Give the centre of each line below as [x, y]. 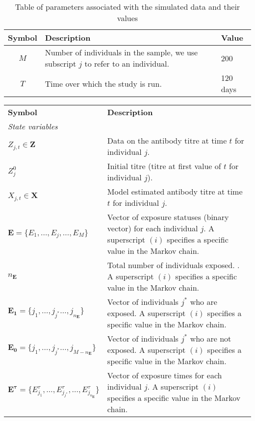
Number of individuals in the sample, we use [121, 52]
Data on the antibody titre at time [167, 140]
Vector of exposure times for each [165, 375]
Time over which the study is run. [103, 83]
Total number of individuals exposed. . [173, 265]
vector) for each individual [153, 228]
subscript [61, 63]
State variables [33, 126]
